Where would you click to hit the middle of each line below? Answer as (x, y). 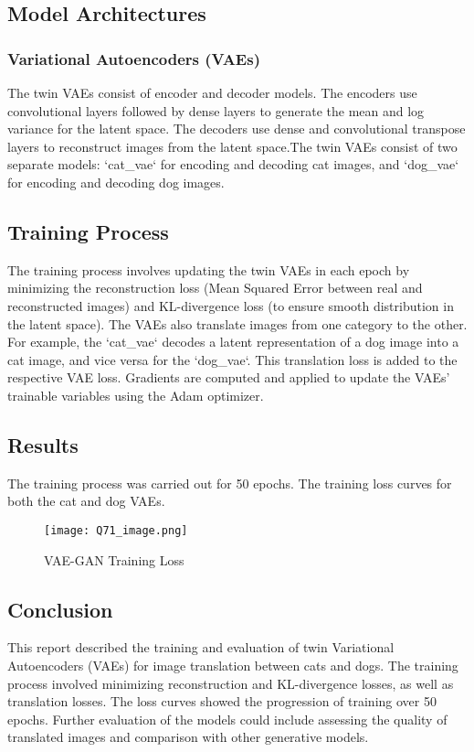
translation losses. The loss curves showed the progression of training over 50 (222, 701)
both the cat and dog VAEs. (86, 501)
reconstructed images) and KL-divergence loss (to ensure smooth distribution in (231, 305)
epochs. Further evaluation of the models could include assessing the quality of (227, 719)
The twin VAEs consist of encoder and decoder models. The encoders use (212, 92)
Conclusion (60, 609)
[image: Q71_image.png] (116, 530)
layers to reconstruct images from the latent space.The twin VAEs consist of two (232, 146)
